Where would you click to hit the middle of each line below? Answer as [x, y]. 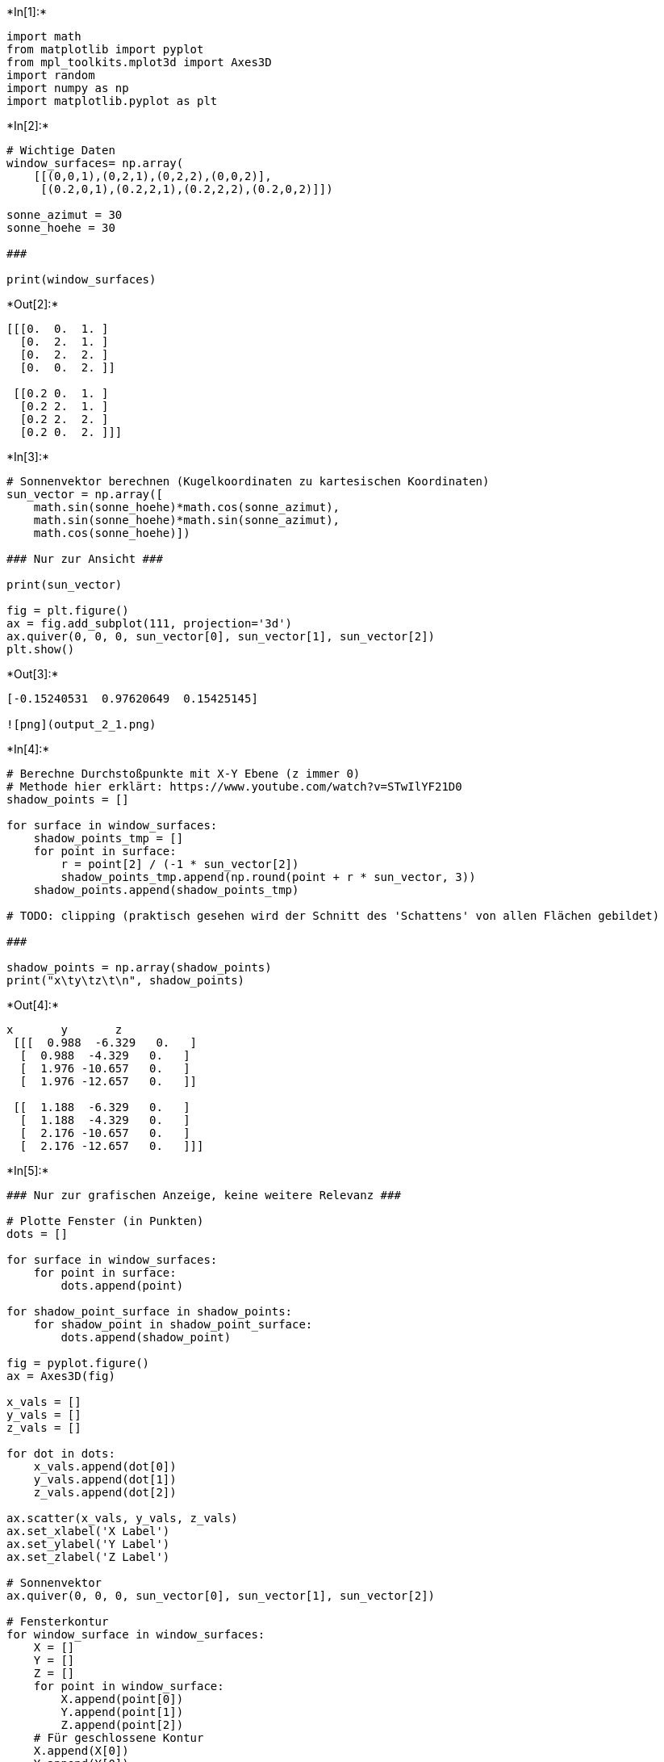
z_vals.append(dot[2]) [105, 1492]
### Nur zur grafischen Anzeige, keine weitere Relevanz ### [204, 1195]
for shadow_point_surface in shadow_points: [150, 1311]
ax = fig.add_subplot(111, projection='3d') [150, 623]
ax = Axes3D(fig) [61, 1376]
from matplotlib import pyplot [105, 49]
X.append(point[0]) [122, 1699]
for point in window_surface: [129, 1686]
